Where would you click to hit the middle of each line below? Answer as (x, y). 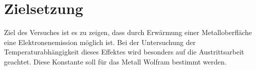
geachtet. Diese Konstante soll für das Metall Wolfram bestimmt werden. (115, 61)
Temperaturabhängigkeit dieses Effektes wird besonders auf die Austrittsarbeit (124, 52)
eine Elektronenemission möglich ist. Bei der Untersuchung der (100, 42)
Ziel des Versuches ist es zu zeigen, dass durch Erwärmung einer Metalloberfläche (128, 32)
